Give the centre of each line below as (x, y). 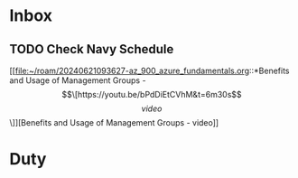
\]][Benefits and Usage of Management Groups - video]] (114, 122)
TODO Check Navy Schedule (92, 49)
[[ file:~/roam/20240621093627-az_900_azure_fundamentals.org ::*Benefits (150, 70)
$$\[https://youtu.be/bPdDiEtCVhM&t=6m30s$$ (152, 94)
